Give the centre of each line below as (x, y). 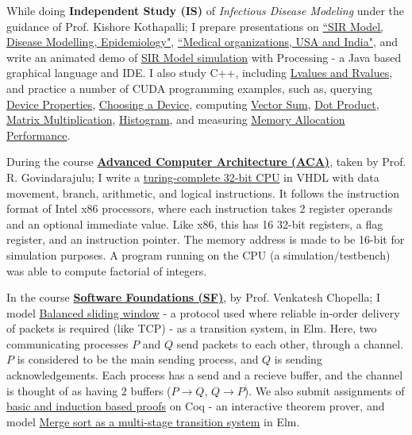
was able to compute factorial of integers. (107, 270)
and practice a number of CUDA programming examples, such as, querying (190, 88)
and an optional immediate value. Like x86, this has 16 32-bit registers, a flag (195, 223)
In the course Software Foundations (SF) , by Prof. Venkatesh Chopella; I (194, 297)
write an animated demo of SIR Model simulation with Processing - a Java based (204, 57)
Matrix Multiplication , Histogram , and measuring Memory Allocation (176, 119)
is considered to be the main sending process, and (138, 359)
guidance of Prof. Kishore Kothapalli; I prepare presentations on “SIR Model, (195, 26)
